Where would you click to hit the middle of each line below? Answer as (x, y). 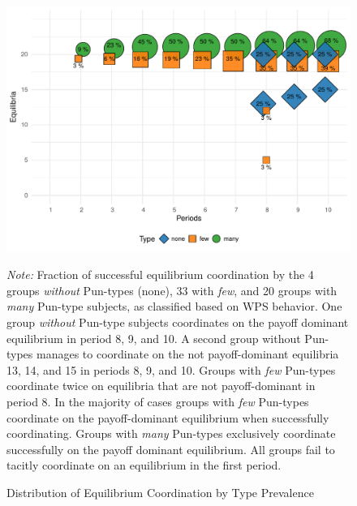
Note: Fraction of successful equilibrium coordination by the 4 (160, 274)
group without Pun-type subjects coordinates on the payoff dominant (178, 322)
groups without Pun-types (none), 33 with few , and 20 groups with (172, 290)
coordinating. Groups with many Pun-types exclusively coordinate (171, 433)
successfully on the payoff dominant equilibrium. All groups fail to (171, 449)
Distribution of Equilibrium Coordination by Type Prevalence (160, 492)
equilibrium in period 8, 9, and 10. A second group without (154, 338)
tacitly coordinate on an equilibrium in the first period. (144, 465)
